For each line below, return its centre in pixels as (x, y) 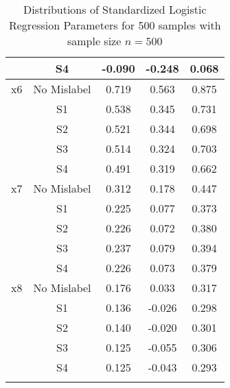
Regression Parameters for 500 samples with (115, 25)
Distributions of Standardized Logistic (115, 9)
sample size (94, 41)
